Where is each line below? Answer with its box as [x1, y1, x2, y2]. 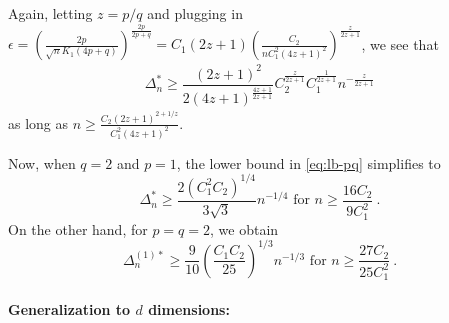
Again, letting [8, 3, 93, 23]
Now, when [8, 152, 76, 173]
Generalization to [8, 298, 131, 319]
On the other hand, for [8, 218, 148, 239]
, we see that [361, 33, 439, 54]
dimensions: [148, 298, 230, 319]
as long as [8, 112, 69, 133]
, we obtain [210, 218, 279, 239]
